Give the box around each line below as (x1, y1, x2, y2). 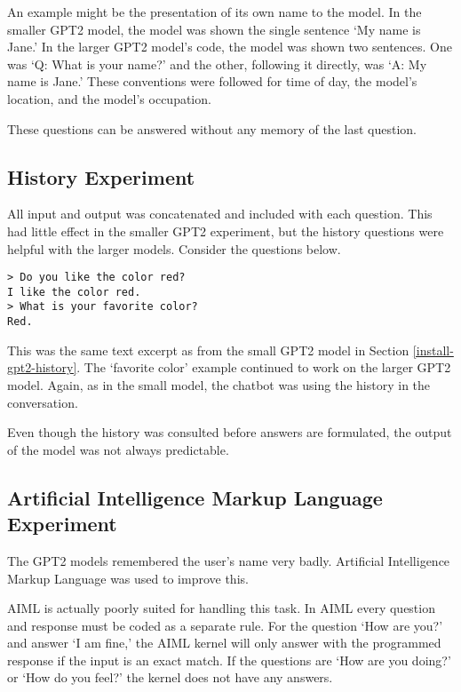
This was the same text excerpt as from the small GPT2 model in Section (7, 340, 409, 359)
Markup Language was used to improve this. (7, 569, 249, 587)
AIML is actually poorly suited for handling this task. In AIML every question (7, 599, 435, 617)
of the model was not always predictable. (7, 440, 229, 458)
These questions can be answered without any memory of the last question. (7, 119, 417, 138)
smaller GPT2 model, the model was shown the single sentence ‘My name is (7, 20, 421, 38)
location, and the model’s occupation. (7, 89, 211, 107)
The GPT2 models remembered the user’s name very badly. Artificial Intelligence (7, 551, 450, 569)
